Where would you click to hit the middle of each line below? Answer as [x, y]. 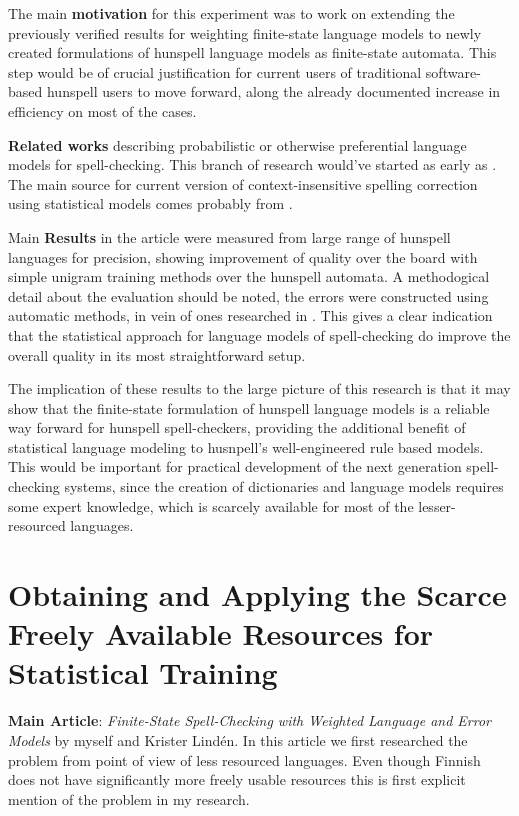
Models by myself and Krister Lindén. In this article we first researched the [238, 739]
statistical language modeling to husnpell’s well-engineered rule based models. [246, 446]
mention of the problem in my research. [129, 798]
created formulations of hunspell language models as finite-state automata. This [252, 52]
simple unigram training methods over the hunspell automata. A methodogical [249, 276]
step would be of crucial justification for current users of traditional [215, 71]
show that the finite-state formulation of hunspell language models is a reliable [249, 407]
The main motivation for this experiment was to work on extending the [231, 13]
